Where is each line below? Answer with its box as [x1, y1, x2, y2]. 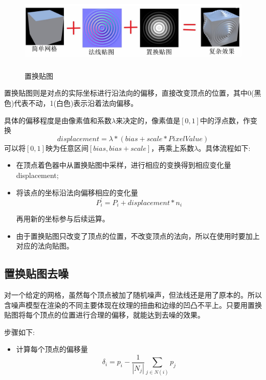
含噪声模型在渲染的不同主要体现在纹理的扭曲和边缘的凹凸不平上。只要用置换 [4, 299, 262, 310]
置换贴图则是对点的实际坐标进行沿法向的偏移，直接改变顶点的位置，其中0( [4, 87, 254, 98]
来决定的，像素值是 [116, 115, 181, 125]
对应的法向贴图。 [16, 240, 74, 251]
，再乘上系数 [151, 142, 194, 153]
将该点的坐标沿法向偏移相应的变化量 [16, 187, 138, 197]
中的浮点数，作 [200, 115, 251, 125]
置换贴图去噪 [4, 265, 69, 281]
